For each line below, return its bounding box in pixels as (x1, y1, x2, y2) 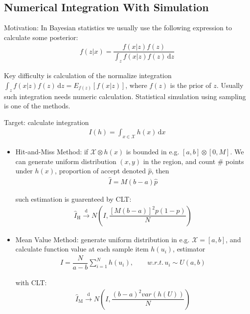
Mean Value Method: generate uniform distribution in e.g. (15, 234, 190, 244)
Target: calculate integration (4, 117, 89, 127)
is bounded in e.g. (126, 147, 180, 157)
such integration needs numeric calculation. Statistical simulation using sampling (4, 91, 246, 101)
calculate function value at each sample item (15, 244, 149, 254)
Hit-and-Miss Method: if (15, 147, 89, 157)
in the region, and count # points (143, 156, 244, 166)
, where (125, 80, 147, 90)
